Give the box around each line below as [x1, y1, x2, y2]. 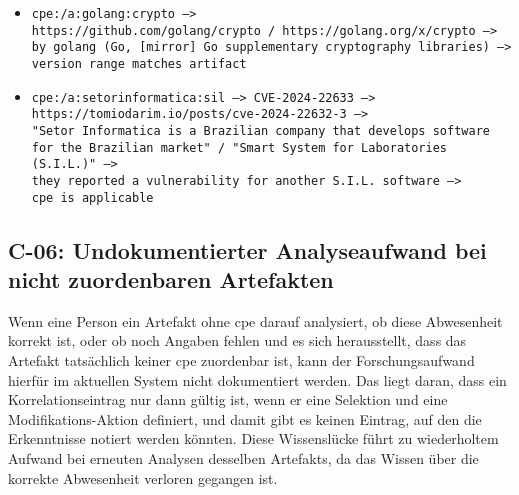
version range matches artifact [31, 56, 247, 71]
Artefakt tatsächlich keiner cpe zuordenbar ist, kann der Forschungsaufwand [8, 350, 475, 370]
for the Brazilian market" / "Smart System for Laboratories [31, 140, 448, 155]
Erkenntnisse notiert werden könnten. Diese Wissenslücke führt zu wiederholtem [8, 428, 499, 449]
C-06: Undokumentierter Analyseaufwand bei [8, 234, 487, 265]
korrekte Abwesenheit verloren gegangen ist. [8, 467, 278, 488]
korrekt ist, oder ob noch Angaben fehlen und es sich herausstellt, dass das [8, 330, 467, 351]
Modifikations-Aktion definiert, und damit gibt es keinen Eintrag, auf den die [8, 408, 482, 429]
